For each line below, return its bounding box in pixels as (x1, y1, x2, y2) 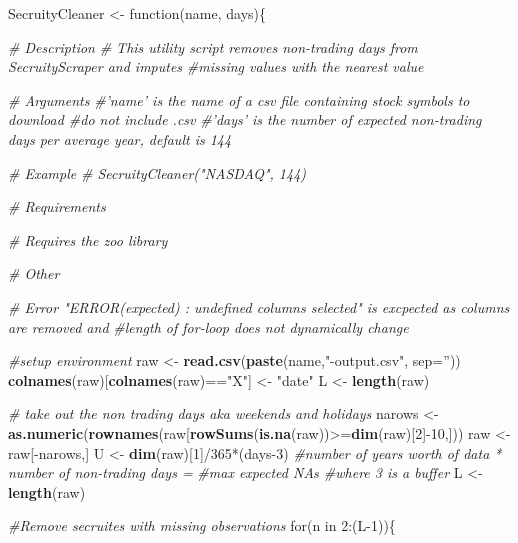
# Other (8, 263, 60, 284)
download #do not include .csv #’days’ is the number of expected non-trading (8, 109, 482, 130)
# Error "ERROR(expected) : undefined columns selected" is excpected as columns (8, 296, 510, 317)
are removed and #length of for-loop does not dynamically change (8, 316, 409, 337)
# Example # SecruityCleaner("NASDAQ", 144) (8, 162, 307, 183)
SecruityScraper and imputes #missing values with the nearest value (8, 56, 424, 77)
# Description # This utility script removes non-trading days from (8, 36, 418, 57)
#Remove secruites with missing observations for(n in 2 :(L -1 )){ (8, 515, 396, 536)
